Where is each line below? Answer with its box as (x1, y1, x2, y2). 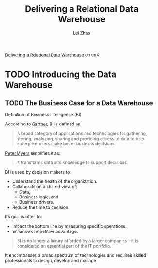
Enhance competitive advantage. (12, 228, 78, 234)
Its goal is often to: (5, 214, 42, 219)
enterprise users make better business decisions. (17, 141, 116, 146)
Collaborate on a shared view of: (12, 183, 78, 189)
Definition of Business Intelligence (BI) (5, 111, 82, 117)
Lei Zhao (72, 30, 91, 36)
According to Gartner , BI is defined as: (5, 121, 82, 127)
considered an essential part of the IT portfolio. (17, 243, 112, 249)
